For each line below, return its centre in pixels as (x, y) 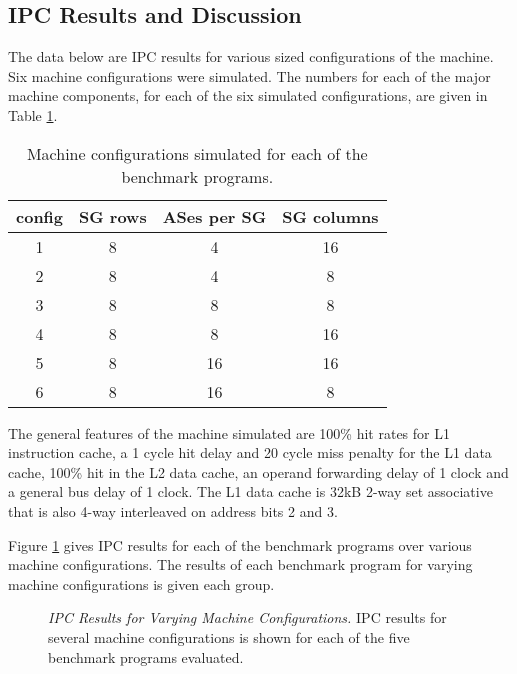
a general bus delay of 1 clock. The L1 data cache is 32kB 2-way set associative (250, 491)
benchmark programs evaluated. (146, 656)
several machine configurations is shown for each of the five (229, 636)
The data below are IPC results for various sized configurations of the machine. (251, 56)
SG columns (330, 216)
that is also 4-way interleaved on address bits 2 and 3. (173, 510)
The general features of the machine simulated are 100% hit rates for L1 (229, 432)
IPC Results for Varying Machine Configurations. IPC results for (247, 617)
